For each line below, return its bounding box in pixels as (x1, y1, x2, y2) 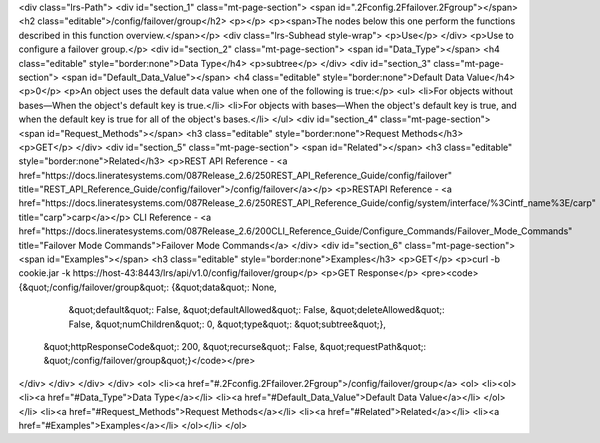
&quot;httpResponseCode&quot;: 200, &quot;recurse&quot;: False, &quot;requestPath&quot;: (43, 340, 427, 352)
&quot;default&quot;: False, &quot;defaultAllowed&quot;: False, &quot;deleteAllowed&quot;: (68, 304, 445, 316)
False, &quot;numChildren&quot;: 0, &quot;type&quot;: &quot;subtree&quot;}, (68, 318, 387, 330)
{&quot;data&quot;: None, (171, 281, 277, 293)
